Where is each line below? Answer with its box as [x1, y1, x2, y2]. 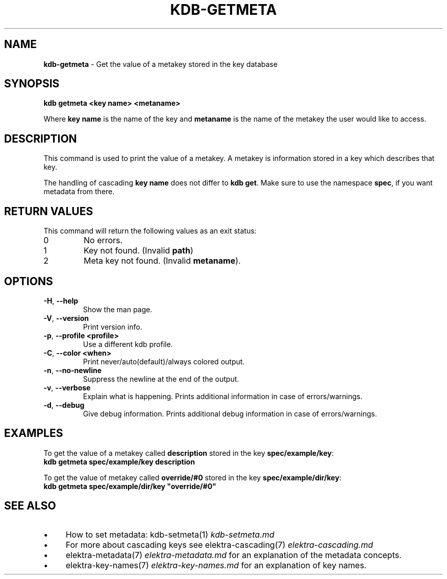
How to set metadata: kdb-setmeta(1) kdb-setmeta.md [65, 529, 275, 540]
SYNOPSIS [4, 77, 60, 90]
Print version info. [83, 322, 142, 331]
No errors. [83, 235, 123, 246]
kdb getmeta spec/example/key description [43, 457, 195, 466]
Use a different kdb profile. [83, 339, 173, 349]
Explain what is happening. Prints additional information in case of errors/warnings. [83, 391, 363, 401]
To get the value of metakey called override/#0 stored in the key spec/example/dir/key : [43, 473, 341, 482]
